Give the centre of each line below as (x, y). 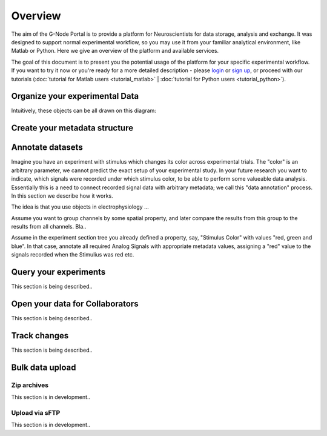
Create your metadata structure (72, 128)
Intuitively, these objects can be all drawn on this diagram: (84, 111)
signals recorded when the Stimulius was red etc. (73, 255)
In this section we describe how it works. (62, 196)
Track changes (40, 336)
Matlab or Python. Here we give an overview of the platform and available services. (115, 51)
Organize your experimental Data (75, 96)
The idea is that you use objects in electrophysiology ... (80, 207)
